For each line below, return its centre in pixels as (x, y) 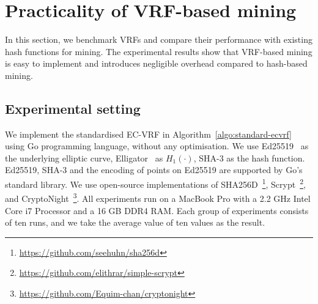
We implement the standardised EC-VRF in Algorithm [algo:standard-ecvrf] (148, 134)
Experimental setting (73, 108)
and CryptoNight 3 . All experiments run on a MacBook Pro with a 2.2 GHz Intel (158, 197)
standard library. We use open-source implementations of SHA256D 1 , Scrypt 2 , (155, 183)
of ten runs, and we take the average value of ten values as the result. (135, 222)
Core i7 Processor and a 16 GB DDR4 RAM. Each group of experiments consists (157, 210)
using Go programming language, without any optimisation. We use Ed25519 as (157, 146)
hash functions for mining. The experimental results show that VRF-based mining (159, 51)
